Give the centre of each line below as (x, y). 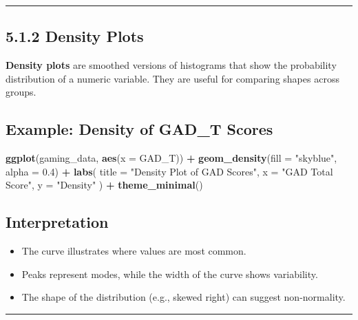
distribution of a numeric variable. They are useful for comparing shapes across (172, 78)
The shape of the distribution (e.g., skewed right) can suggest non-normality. (183, 297)
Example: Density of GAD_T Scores (139, 129)
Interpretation (57, 222)
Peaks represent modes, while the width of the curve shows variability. (170, 274)
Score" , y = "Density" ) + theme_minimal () (104, 185)
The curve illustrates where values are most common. (134, 251)
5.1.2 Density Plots (75, 36)
